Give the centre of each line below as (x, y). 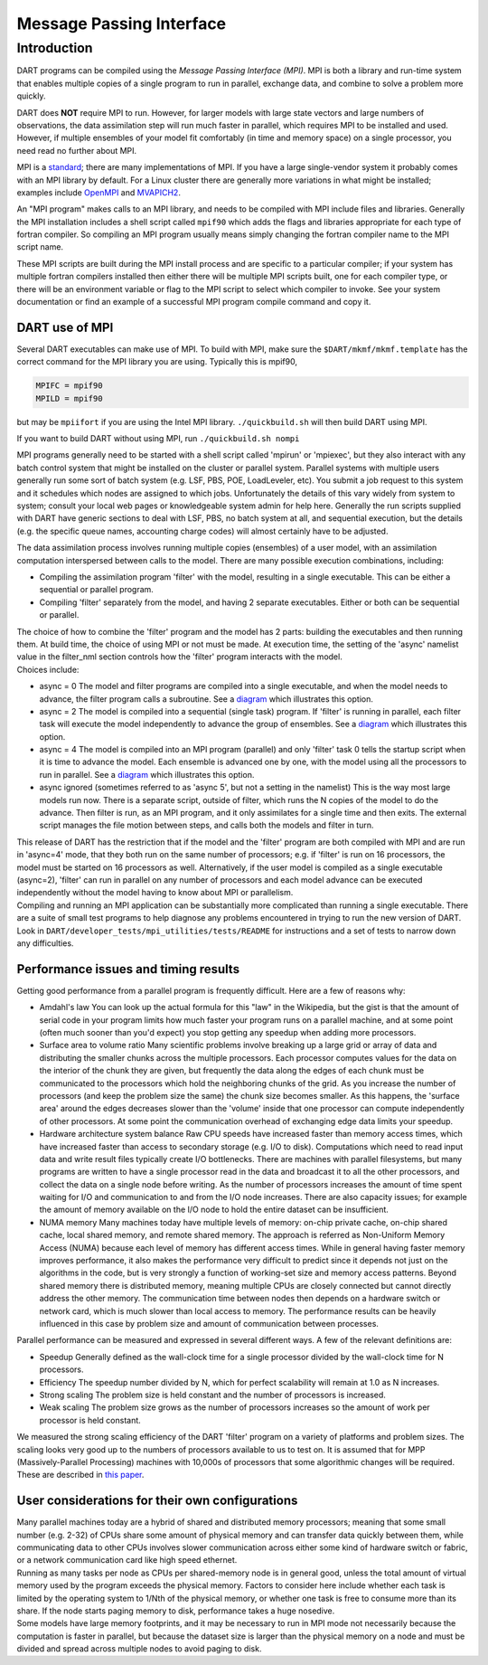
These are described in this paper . (80, 1475)
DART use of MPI (65, 327)
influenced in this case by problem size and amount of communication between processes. (209, 1323)
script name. (40, 247)
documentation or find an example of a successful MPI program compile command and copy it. (194, 302)
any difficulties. (45, 943)
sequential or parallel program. (96, 590)
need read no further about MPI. (77, 150)
